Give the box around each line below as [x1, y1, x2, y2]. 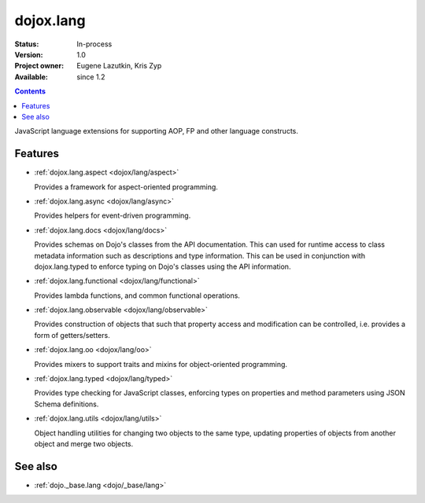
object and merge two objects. [34, 439, 134, 448]
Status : [14, 39, 39, 49]
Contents [14, 86, 46, 96]
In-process [76, 39, 113, 49]
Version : [14, 50, 43, 59]
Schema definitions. [34, 399, 99, 409]
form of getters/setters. [34, 330, 110, 340]
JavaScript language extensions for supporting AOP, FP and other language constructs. [14, 127, 298, 136]
